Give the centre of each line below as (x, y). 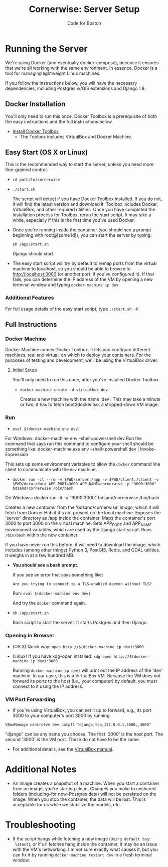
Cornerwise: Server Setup (84, 9)
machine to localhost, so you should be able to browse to (71, 269)
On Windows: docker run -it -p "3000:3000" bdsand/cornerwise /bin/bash (82, 497)
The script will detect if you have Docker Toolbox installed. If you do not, (87, 199)
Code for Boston (84, 23)
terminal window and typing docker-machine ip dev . (66, 285)
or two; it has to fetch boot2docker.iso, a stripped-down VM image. (89, 404)
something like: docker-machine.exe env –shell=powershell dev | (72, 449)
